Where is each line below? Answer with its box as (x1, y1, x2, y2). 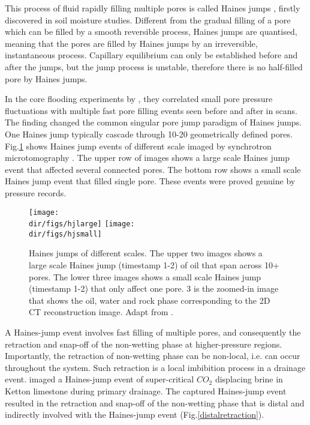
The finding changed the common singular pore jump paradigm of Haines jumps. (5, 116, 302, 128)
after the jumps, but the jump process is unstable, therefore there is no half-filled (5, 60, 303, 73)
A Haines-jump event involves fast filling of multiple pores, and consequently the (5, 326, 301, 339)
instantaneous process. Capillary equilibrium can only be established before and (5, 49, 298, 61)
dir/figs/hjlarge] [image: (29, 220, 135, 229)
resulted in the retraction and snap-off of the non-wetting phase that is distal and (5, 396, 305, 409)
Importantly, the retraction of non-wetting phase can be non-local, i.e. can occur (5, 349, 300, 362)
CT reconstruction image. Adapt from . (29, 306, 173, 318)
